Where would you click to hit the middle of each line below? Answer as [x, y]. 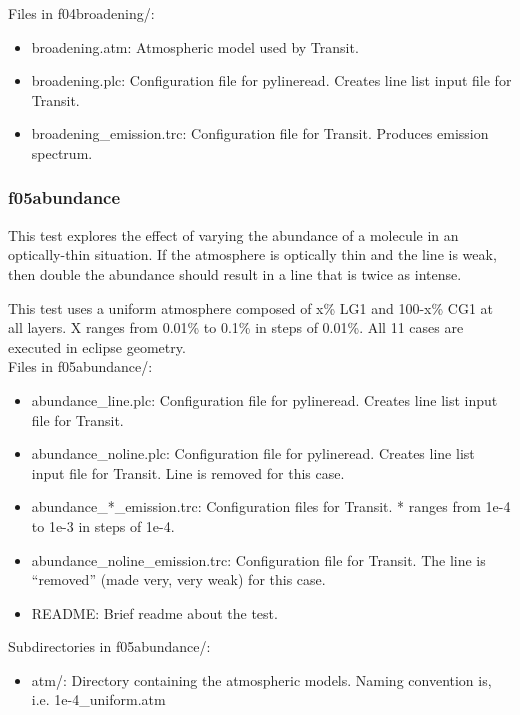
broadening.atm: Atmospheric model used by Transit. [195, 46]
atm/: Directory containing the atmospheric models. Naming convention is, [261, 679]
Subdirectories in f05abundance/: [109, 646]
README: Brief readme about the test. [154, 612]
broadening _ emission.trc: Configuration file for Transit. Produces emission [260, 133]
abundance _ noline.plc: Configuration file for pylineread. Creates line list [253, 453]
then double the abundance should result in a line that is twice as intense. [235, 273]
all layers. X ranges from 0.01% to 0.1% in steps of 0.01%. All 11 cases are [236, 327]
